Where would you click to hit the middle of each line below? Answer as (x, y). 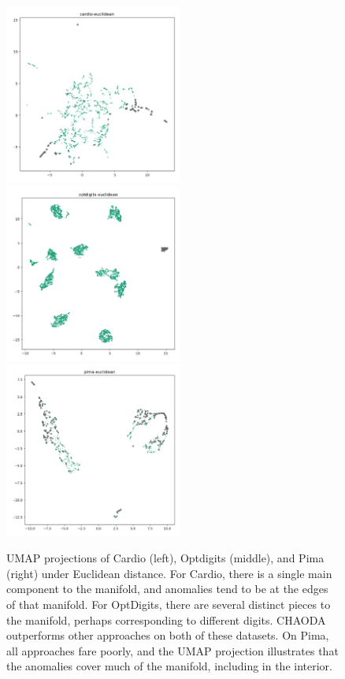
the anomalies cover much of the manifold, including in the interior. (169, 666)
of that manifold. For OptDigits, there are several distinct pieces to (169, 604)
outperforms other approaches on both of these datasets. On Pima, (168, 635)
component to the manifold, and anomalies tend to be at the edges (167, 589)
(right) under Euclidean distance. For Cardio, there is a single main (169, 573)
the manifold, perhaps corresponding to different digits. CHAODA (166, 619)
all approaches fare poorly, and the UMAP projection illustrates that (172, 650)
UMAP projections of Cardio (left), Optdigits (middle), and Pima (165, 558)
